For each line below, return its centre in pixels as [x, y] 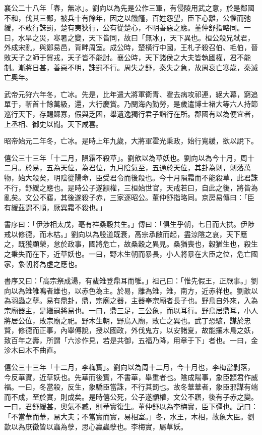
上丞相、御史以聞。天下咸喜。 [53, 124]
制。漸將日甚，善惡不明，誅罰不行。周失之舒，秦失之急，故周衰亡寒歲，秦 [127, 67]
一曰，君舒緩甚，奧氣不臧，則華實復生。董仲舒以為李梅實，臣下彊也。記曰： [131, 406]
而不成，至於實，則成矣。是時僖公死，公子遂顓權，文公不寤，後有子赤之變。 [131, 396]
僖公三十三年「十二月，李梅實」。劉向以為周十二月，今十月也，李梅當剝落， [129, 367]
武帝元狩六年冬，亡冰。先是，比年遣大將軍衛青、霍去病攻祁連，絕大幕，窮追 [131, 94]
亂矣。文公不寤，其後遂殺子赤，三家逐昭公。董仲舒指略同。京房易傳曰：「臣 [129, 197]
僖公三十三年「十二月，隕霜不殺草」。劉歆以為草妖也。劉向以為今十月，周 [126, 157]
